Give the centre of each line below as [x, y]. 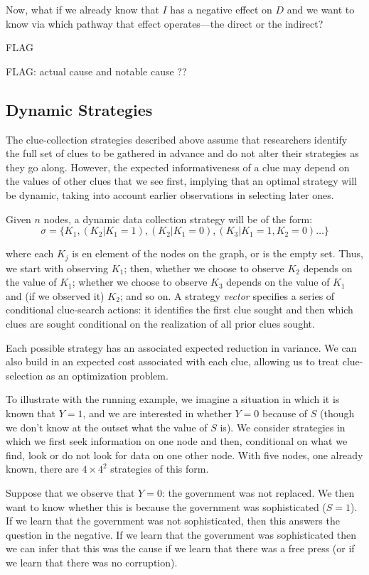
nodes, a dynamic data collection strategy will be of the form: [178, 219]
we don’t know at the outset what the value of [107, 427]
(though [337, 413]
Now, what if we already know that [82, 9]
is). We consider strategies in [283, 427]
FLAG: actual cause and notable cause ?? [96, 71]
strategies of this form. [160, 469]
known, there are [42, 469]
